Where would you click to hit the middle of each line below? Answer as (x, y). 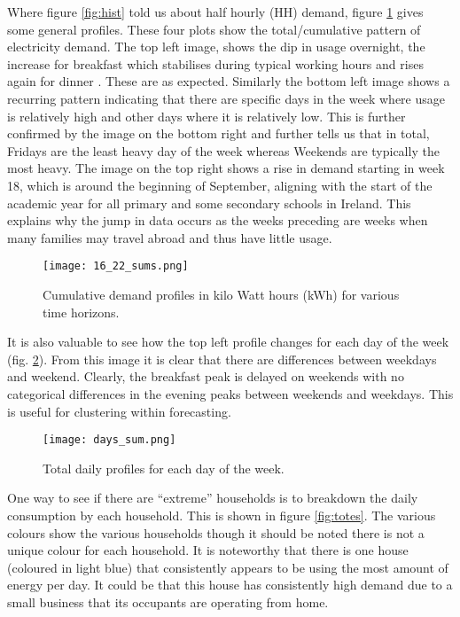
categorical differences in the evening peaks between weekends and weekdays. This (230, 393)
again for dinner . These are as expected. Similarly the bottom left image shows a (229, 81)
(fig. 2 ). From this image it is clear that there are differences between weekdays (222, 359)
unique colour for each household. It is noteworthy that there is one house (208, 550)
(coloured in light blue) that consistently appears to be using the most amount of (228, 567)
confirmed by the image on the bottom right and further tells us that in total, (218, 133)
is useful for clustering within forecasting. (119, 411)
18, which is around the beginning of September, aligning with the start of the (220, 185)
